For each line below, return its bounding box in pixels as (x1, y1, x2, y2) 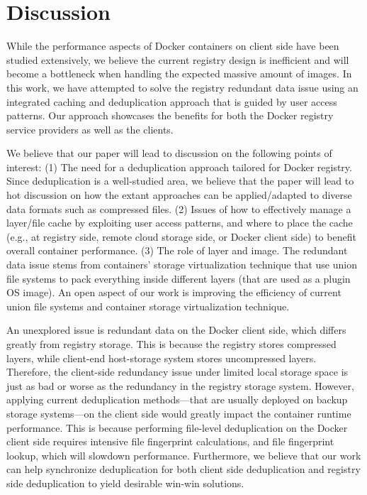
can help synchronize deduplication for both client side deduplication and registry (6, 462, 361, 477)
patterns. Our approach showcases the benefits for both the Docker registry (6, 108, 334, 123)
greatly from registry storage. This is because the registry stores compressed (6, 337, 337, 351)
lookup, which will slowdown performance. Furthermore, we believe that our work (6, 447, 361, 462)
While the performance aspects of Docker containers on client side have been (6, 38, 339, 53)
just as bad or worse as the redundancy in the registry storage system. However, (6, 378, 354, 393)
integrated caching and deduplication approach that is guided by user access (6, 94, 337, 109)
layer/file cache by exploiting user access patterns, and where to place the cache (6, 215, 353, 230)
